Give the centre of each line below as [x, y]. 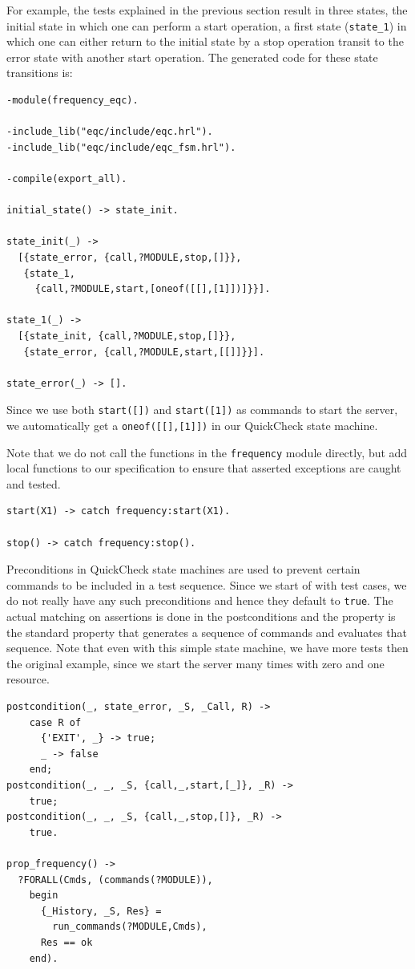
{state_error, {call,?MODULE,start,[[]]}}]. [144, 352]
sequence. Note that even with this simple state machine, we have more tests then [207, 648]
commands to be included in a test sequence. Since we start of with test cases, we [207, 584]
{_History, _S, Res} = [101, 911]
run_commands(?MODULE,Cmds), [130, 927]
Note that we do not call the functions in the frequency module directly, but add [207, 452]
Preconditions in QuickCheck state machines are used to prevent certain [183, 569]
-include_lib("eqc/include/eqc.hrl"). [110, 132]
